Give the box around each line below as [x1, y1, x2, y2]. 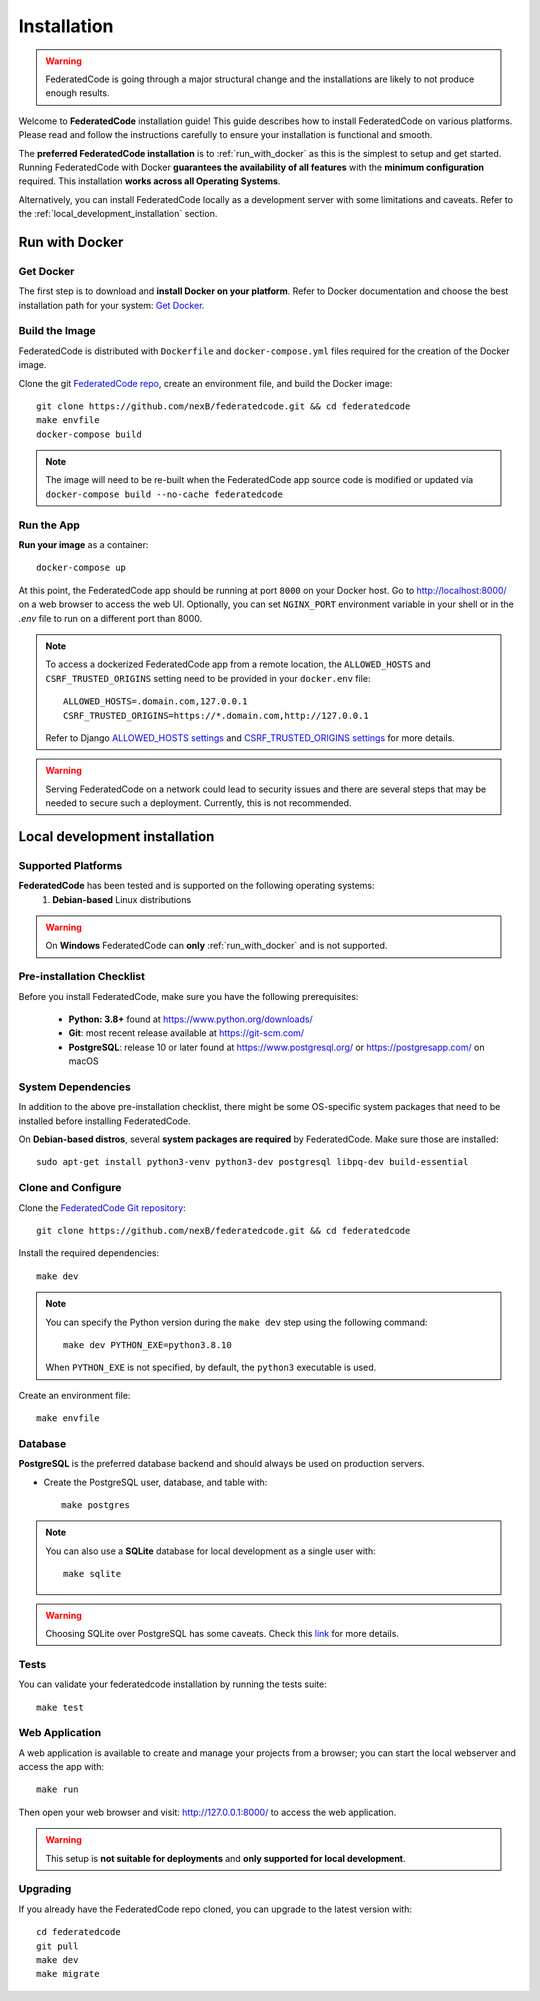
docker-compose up [36, 562, 127, 574]
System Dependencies [18, 1080, 132, 1094]
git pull [36, 1940, 79, 1952]
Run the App [18, 518, 80, 532]
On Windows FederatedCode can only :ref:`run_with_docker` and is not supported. [45, 940, 388, 952]
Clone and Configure [18, 1181, 122, 1195]
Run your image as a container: [18, 539, 149, 551]
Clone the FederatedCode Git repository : [18, 1201, 187, 1214]
